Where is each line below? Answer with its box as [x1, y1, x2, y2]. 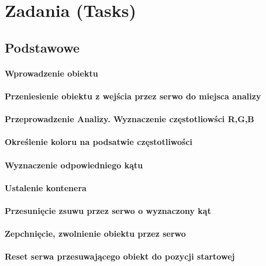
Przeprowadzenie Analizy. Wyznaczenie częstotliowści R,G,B [5, 113, 254, 125]
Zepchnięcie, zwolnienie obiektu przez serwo [5, 227, 186, 240]
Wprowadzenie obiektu [5, 67, 98, 79]
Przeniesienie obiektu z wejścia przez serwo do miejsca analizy [5, 89, 261, 102]
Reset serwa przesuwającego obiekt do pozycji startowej [5, 250, 235, 262]
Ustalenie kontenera [5, 181, 87, 194]
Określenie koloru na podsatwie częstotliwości [5, 136, 193, 148]
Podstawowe [5, 38, 80, 56]
